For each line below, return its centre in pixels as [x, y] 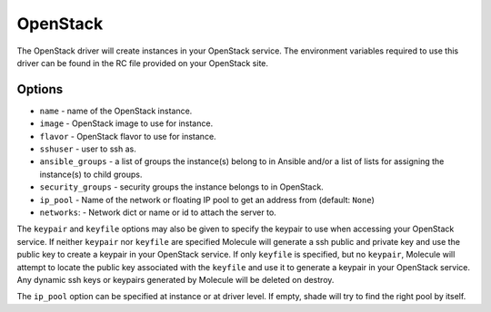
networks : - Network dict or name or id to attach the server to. [158, 212]
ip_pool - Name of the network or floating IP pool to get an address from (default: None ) [207, 200]
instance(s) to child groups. [91, 174]
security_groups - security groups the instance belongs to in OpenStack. [182, 187]
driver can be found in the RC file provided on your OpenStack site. [142, 63]
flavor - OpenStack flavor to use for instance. [128, 136]
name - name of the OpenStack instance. [116, 111]
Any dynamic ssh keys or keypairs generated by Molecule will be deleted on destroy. [175, 279]
